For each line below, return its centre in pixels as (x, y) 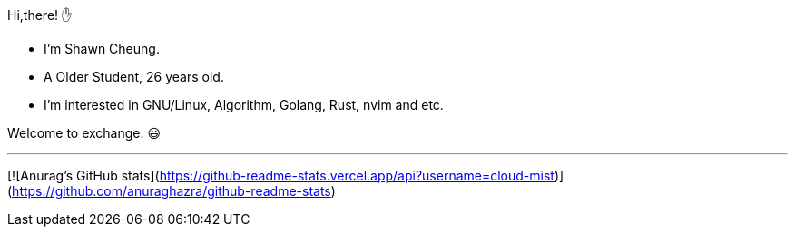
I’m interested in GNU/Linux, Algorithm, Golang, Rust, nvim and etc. (244, 105)
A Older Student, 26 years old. (134, 77)
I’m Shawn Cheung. (102, 49)
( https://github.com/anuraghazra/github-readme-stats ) (172, 191)
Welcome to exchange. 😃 (84, 133)
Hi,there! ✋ (40, 15)
